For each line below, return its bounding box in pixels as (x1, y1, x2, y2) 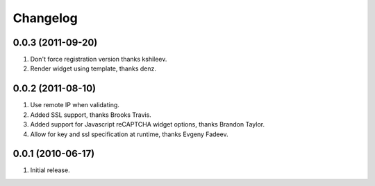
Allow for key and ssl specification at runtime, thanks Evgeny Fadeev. (30, 130, 228, 138)
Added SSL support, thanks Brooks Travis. (30, 111, 152, 119)
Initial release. (30, 166, 70, 174)
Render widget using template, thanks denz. (30, 64, 156, 73)
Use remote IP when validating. (30, 101, 119, 109)
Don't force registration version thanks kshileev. (30, 55, 167, 64)
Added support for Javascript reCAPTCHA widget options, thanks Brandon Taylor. (30, 120, 265, 129)
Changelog (12, 10, 78, 26)
